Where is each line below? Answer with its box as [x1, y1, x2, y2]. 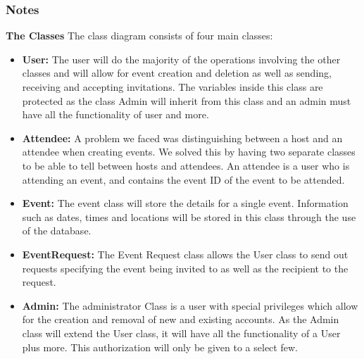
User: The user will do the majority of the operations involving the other [22, 51, 341, 66]
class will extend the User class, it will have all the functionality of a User [22, 325, 341, 340]
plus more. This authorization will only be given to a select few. [22, 339, 298, 354]
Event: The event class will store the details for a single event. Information [22, 196, 349, 210]
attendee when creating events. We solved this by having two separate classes [22, 144, 356, 159]
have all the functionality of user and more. [22, 107, 209, 122]
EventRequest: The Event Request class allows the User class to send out [22, 246, 349, 261]
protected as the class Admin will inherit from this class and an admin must [22, 93, 351, 108]
